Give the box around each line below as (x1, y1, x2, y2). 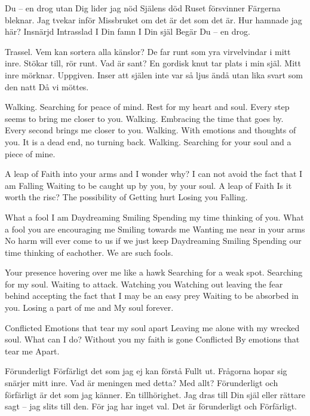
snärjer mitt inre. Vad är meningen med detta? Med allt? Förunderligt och (5, 377, 278, 389)
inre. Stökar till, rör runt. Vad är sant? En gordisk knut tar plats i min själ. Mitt (5, 57, 301, 69)
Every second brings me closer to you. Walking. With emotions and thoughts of (5, 124, 296, 136)
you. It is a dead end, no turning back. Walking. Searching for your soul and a (5, 135, 291, 148)
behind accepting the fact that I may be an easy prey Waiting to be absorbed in (5, 289, 299, 302)
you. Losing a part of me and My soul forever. (5, 301, 174, 314)
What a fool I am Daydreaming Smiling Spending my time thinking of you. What (5, 210, 304, 223)
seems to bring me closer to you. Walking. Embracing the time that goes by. (5, 112, 284, 124)
